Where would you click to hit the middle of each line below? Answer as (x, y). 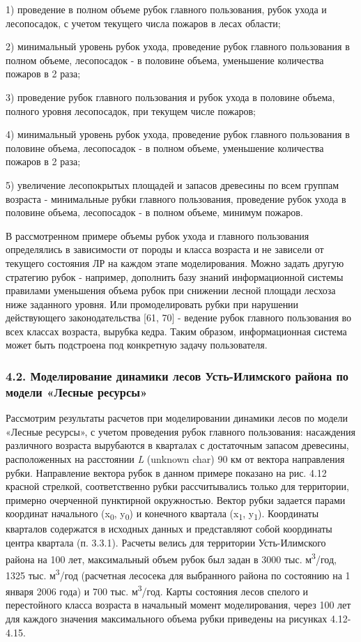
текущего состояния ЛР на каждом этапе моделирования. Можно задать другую (175, 262)
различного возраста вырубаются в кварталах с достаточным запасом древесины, (177, 445)
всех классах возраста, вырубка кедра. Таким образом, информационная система (176, 331)
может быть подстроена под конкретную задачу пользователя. (137, 345)
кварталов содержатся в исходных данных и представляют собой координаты (169, 529)
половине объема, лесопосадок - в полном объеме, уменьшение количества (165, 147)
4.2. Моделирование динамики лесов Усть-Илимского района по (177, 375)
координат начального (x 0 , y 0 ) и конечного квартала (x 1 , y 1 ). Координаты (162, 514)
